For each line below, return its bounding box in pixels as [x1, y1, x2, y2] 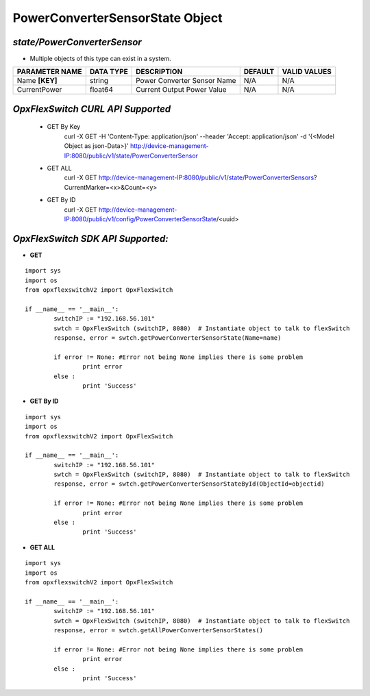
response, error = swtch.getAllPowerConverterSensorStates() [53, 626, 264, 634]
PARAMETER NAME [16, 67, 82, 77]
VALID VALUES [282, 67, 332, 77]
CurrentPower [16, 85, 62, 95]
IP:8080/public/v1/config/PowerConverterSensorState [64, 214, 217, 223]
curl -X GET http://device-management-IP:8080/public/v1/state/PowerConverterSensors [64, 173, 314, 182]
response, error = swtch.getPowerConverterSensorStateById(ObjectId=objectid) [53, 480, 325, 488]
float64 [89, 85, 113, 95]
